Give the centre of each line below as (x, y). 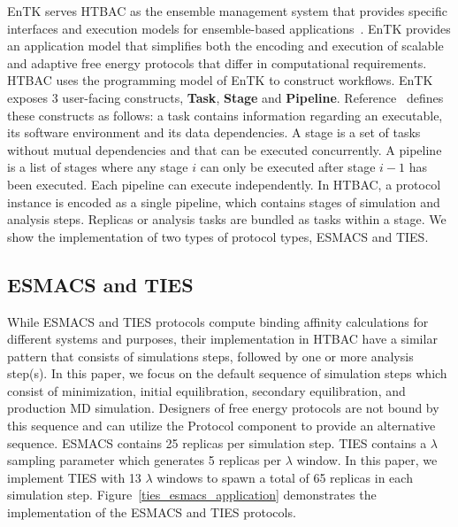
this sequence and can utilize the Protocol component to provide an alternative (221, 426)
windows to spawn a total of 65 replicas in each (285, 477)
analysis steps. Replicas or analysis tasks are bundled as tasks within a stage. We (227, 219)
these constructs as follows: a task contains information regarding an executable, (225, 115)
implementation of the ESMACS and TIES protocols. (152, 512)
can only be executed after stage (288, 167)
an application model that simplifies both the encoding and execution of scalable (225, 46)
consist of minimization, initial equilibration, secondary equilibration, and (206, 390)
